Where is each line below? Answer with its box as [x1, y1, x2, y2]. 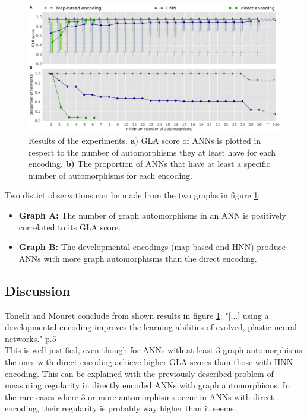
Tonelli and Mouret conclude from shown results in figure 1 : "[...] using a [5, 309, 269, 321]
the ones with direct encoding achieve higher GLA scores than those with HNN [5, 356, 293, 368]
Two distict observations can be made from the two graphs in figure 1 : [5, 189, 261, 201]
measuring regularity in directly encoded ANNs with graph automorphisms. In [5, 379, 290, 391]
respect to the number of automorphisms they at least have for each [29, 145, 276, 158]
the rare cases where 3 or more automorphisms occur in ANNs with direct [5, 390, 274, 403]
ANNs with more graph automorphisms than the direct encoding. [18, 252, 257, 264]
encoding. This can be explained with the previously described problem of [5, 367, 274, 379]
